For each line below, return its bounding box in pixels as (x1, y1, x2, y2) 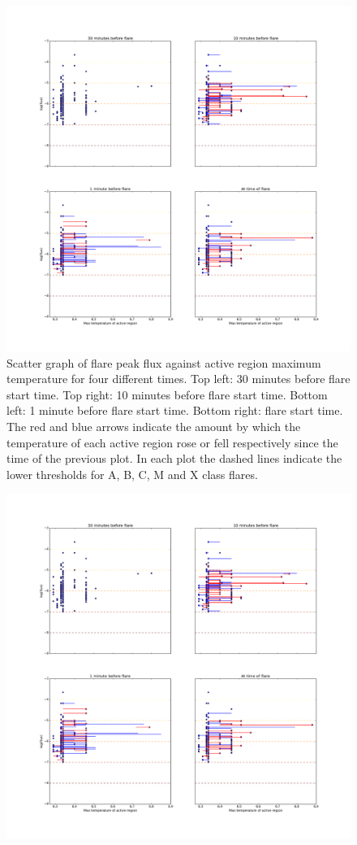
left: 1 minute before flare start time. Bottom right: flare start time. (6, 402, 343, 419)
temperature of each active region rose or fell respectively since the (6, 433, 338, 451)
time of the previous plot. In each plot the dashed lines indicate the (6, 450, 342, 467)
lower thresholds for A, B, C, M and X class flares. (6, 465, 258, 482)
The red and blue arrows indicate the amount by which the (6, 417, 301, 434)
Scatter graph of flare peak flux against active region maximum (6, 354, 321, 371)
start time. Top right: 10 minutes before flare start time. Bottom (6, 385, 328, 403)
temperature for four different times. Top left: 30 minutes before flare (6, 370, 351, 387)
